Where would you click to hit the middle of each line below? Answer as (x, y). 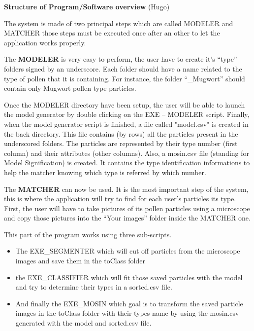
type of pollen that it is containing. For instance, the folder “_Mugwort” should (125, 78)
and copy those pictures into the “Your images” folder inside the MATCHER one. (127, 218)
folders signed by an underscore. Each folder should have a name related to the (123, 68)
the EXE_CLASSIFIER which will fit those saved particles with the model (129, 277)
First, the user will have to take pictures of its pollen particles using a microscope (127, 208)
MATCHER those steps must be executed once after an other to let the (112, 33)
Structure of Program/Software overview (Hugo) (87, 6)
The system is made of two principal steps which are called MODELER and (119, 23)
